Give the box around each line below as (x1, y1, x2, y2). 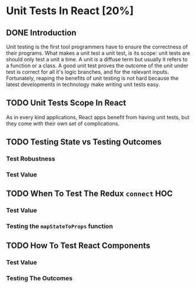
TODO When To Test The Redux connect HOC (6, 189, 173, 199)
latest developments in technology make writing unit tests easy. (6, 81, 160, 88)
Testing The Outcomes (6, 274, 73, 282)
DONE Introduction (6, 28, 77, 38)
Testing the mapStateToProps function (6, 222, 113, 231)
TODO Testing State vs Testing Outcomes (6, 137, 162, 147)
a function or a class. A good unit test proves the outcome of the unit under (6, 62, 189, 69)
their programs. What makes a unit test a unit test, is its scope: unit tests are (6, 50, 190, 57)
